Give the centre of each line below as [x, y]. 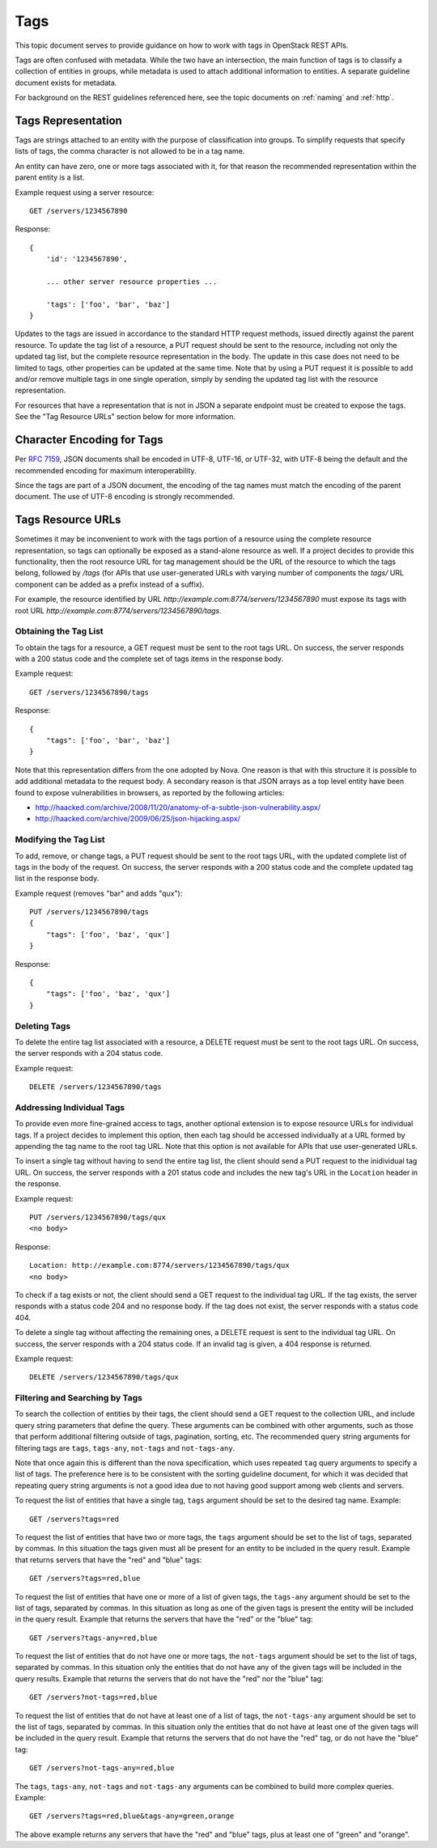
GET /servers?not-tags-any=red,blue [102, 1768]
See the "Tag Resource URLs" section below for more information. [125, 417]
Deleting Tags [43, 1026]
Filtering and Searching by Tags [79, 1398]
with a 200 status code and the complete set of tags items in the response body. [149, 659]
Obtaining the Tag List [59, 631]
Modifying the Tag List [60, 840]
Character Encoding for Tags [89, 440]
